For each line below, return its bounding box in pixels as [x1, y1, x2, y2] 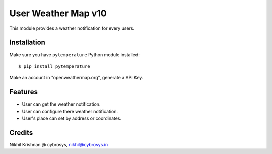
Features [9, 88, 38, 96]
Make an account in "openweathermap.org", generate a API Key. [9, 75, 143, 81]
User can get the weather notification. [22, 101, 101, 107]
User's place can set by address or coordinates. [22, 115, 122, 121]
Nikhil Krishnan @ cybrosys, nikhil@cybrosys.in [9, 141, 108, 147]
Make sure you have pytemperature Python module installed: [9, 52, 140, 58]
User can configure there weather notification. [22, 108, 118, 114]
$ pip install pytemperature [18, 63, 90, 69]
